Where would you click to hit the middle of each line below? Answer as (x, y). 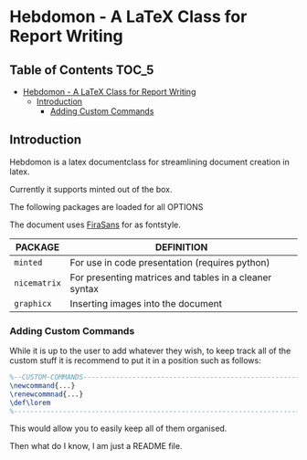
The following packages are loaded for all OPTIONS (106, 206)
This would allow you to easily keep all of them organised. (118, 429)
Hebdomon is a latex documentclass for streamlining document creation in (149, 162)
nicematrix (37, 283)
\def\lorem (30, 402)
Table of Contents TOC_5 (82, 70)
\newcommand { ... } (42, 385)
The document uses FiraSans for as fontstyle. (95, 225)
